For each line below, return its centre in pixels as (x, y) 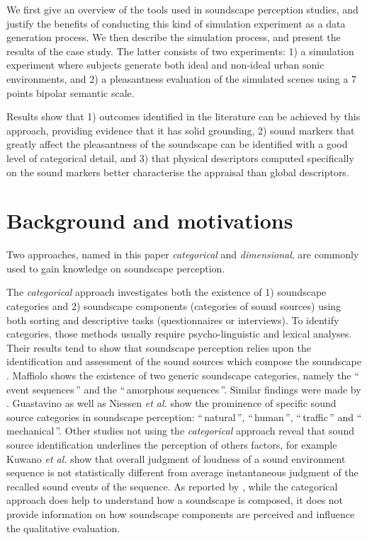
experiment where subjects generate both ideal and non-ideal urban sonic (165, 65)
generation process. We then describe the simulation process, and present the (174, 37)
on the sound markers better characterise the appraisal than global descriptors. (178, 172)
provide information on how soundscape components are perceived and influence (181, 513)
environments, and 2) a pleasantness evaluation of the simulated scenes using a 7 (182, 78)
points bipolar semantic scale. (70, 92)
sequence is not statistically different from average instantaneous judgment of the (182, 472)
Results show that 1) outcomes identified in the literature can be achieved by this (183, 116)
